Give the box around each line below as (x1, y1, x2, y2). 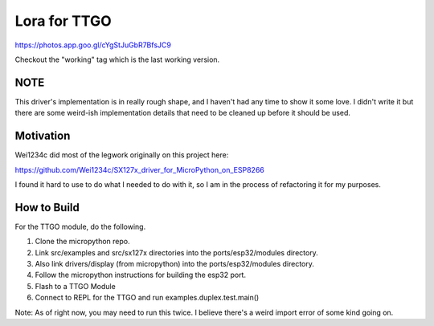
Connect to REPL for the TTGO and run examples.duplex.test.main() (35, 293, 260, 303)
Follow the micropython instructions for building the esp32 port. (35, 270, 247, 280)
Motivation (14, 129, 71, 143)
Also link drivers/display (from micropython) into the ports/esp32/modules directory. (35, 259, 315, 268)
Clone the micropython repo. (35, 237, 130, 247)
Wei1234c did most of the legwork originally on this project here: (14, 150, 229, 160)
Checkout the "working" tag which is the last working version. (14, 55, 220, 64)
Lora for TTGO (14, 12, 112, 30)
